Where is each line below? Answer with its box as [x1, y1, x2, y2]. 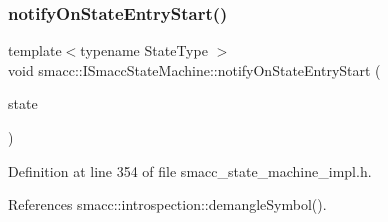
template [8, 40, 62, 61]
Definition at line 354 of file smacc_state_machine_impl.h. [8, 160, 372, 181]
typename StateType [80, 40, 208, 61]
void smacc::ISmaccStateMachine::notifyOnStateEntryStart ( [8, 59, 381, 80]
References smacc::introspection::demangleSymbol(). [8, 194, 327, 215]
